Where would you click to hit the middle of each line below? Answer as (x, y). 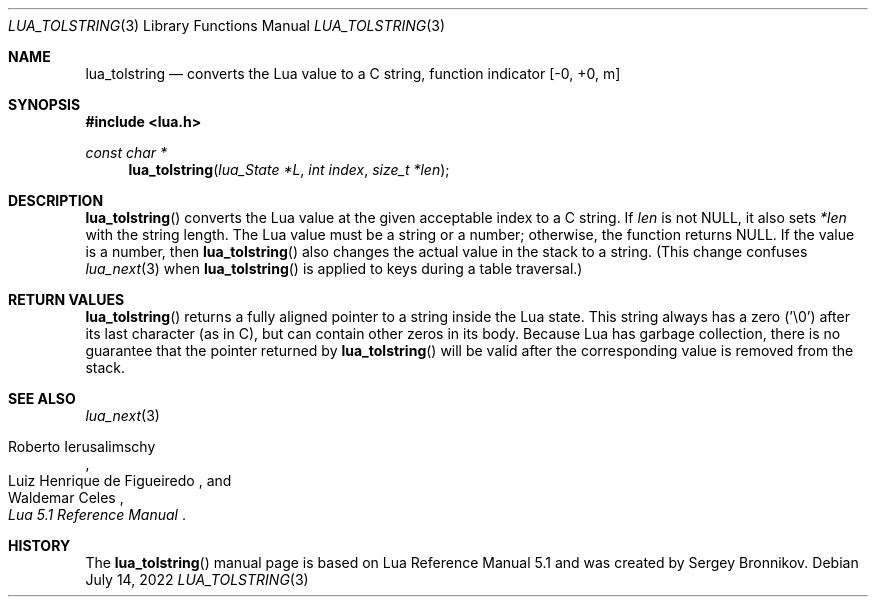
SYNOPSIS (44, 104)
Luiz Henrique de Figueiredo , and (120, 480)
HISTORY (39, 545)
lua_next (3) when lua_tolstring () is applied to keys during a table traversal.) (334, 268)
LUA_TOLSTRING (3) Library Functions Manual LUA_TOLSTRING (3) (227, 25)
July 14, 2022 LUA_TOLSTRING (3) (197, 579)
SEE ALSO (42, 398)
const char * (126, 152)
